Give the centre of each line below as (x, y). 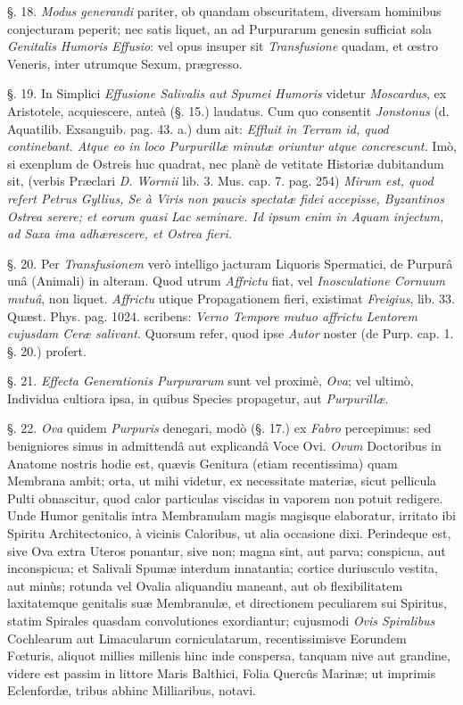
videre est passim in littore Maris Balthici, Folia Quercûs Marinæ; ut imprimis (222, 672)
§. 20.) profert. (47, 350)
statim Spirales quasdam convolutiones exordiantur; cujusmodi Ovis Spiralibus (221, 620)
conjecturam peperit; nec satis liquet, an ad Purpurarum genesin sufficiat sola (220, 28)
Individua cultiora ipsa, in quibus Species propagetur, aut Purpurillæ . (198, 398)
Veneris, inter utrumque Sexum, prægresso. (125, 63)
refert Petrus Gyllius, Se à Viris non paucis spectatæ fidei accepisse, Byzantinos (226, 198)
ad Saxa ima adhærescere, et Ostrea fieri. (120, 233)
